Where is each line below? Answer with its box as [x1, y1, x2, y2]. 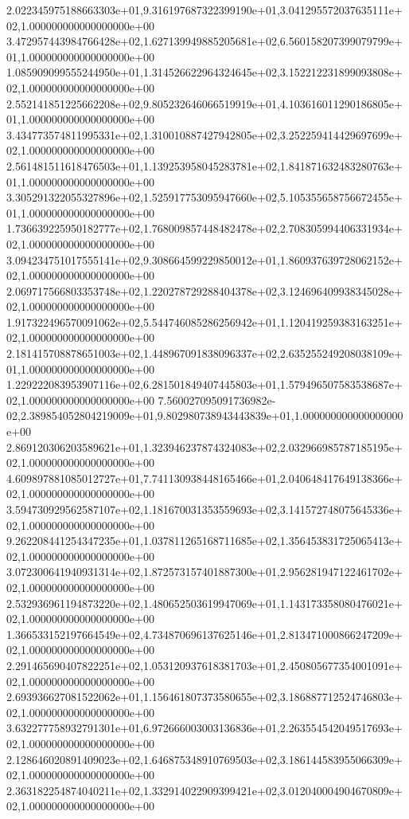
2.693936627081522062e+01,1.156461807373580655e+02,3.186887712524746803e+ [6, 688, 403, 705]
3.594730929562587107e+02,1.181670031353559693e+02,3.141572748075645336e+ [6, 501, 403, 517]
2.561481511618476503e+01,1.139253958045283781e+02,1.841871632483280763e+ [6, 157, 403, 174]
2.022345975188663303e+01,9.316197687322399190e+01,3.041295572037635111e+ [6, 2, 403, 18]
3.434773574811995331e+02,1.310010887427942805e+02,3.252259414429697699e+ [6, 126, 403, 143]
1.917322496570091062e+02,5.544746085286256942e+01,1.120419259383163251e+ [6, 313, 403, 330]
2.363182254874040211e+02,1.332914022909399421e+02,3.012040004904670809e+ [6, 782, 403, 798]
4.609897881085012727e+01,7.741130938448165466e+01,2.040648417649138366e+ [6, 469, 403, 486]
